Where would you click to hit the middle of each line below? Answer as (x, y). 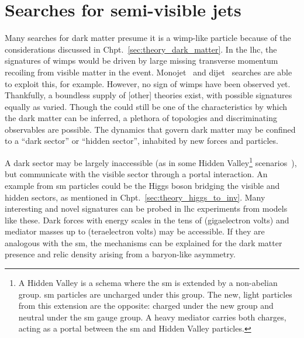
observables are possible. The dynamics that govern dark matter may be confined (150, 129)
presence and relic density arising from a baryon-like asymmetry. (120, 254)
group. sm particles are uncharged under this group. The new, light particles (155, 294)
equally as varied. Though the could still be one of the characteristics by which (146, 106)
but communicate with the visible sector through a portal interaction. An (136, 174)
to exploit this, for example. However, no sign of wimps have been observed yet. (148, 83)
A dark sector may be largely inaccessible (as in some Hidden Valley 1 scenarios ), (151, 162)
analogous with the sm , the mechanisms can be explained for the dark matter (144, 242)
